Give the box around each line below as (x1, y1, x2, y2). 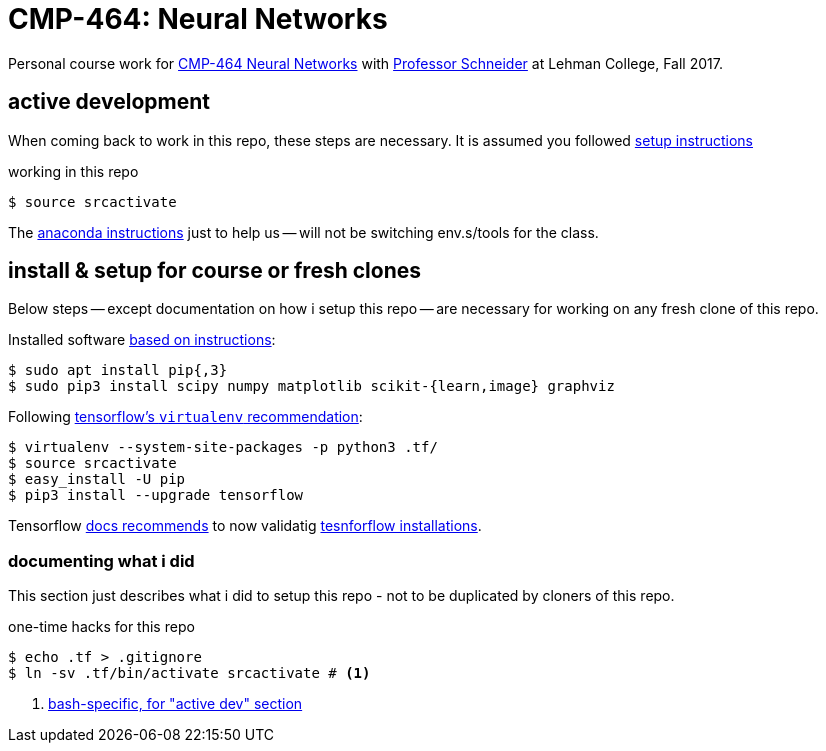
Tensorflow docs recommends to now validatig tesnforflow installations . (8, 517, 482, 535)
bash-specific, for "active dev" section (48, 695, 303, 713)
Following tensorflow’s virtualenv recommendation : (8, 408, 363, 426)
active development (8, 89, 210, 115)
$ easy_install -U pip (8, 471, 186, 488)
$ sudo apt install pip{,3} (8, 362, 228, 379)
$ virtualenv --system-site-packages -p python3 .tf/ (8, 439, 438, 456)
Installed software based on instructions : (8, 331, 276, 349)
